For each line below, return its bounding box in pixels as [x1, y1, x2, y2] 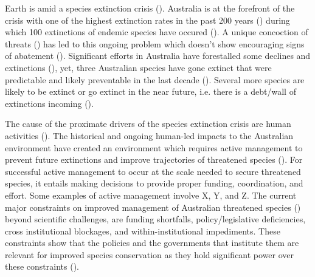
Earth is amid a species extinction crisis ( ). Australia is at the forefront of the [5, 2, 295, 14]
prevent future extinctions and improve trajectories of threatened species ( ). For [5, 153, 303, 166]
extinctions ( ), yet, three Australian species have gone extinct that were [5, 61, 272, 74]
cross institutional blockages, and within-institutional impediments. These [5, 224, 280, 237]
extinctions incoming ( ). [5, 97, 94, 109]
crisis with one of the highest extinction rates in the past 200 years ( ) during [5, 13, 290, 26]
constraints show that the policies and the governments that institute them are [5, 236, 299, 249]
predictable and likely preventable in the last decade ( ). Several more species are [5, 73, 305, 86]
